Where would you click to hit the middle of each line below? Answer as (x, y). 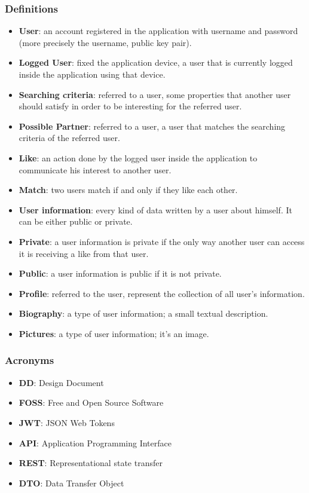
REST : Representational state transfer (91, 463)
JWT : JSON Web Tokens (67, 422)
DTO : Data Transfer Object (71, 483)
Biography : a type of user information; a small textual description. (143, 313)
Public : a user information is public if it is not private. (120, 273)
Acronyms (30, 360)
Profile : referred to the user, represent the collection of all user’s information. (162, 293)
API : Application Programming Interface (95, 443)
